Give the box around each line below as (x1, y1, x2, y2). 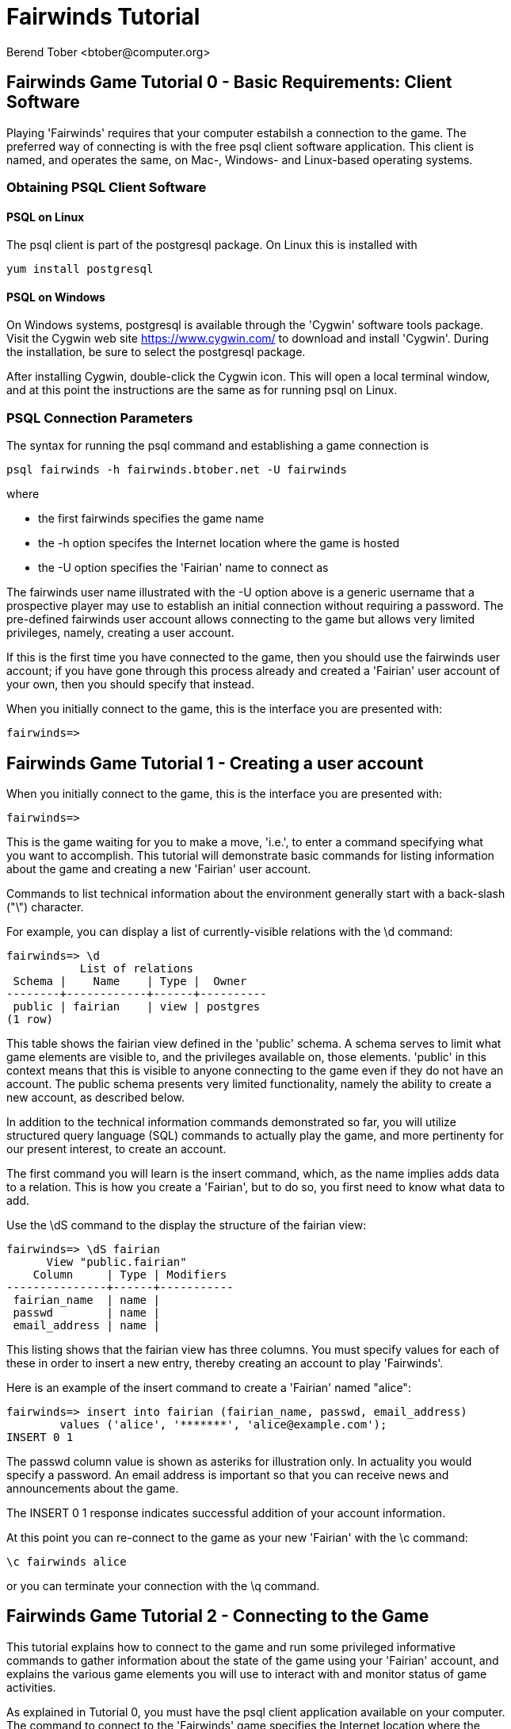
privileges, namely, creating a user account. (6, 626, 235, 640)
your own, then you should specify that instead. (6, 677, 254, 692)
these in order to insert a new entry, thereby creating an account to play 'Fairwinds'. (6, 1356, 444, 1370)
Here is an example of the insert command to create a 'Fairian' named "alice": (6, 1381, 411, 1394)
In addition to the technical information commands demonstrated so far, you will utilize (6, 1115, 456, 1129)
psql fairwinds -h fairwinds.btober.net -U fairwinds (6, 463, 347, 477)
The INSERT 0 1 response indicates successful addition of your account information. (6, 1506, 446, 1520)
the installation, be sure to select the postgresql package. (6, 345, 306, 359)
